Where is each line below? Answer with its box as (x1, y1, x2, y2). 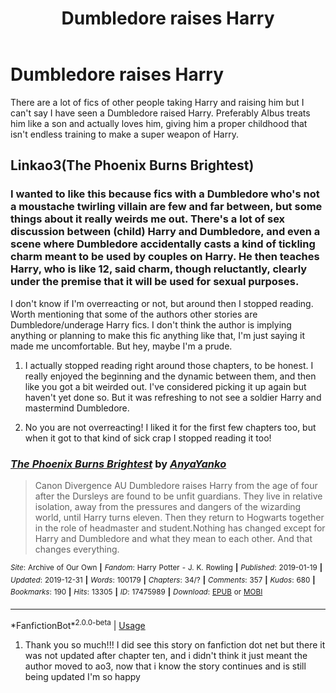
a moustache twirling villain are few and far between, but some (10, 200, 323, 214)
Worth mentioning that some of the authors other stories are (10, 308, 258, 320)
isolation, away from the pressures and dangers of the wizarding (34, 500, 302, 512)
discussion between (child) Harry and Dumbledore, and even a (10, 225, 321, 239)
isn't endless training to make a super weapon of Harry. (10, 128, 239, 140)
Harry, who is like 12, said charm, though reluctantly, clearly (10, 262, 308, 276)
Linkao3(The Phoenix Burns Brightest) (10, 157, 255, 174)
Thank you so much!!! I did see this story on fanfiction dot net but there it (24, 638, 326, 651)
